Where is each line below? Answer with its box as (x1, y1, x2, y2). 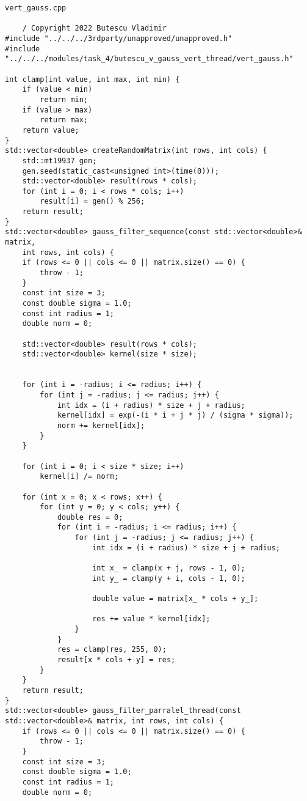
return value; (22, 125, 79, 135)
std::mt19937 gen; (22, 156, 97, 165)
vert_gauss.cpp (5, 4, 67, 12)
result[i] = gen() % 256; (40, 197, 145, 206)
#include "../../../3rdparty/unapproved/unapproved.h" (5, 34, 233, 43)
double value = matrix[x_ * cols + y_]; (92, 594, 259, 604)
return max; (40, 116, 88, 125)
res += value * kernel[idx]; (92, 615, 211, 624)
